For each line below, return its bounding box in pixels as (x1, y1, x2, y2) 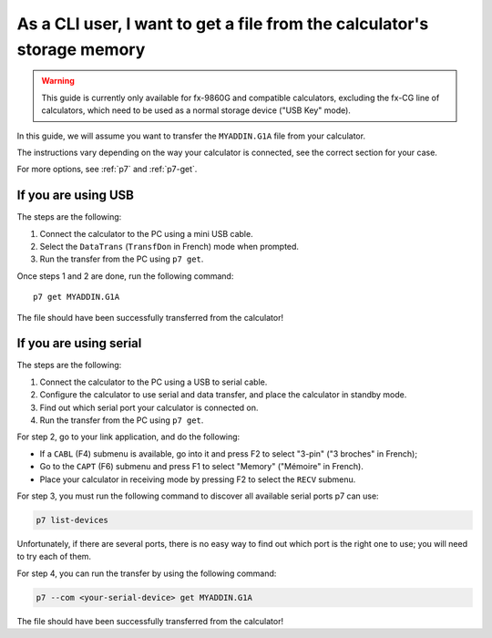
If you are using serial (16, 335, 142, 351)
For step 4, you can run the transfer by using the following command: (16, 568, 277, 579)
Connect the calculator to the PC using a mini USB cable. (39, 228, 254, 239)
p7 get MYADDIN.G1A (33, 292, 120, 303)
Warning (41, 76, 75, 87)
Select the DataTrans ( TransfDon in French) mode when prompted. (39, 241, 300, 252)
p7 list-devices (36, 515, 109, 525)
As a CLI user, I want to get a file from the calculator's (16, 14, 429, 34)
